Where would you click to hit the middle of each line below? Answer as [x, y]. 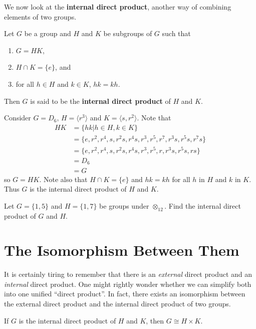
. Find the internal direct [203, 205]
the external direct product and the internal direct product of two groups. [117, 303]
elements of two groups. [40, 16]
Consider [18, 118]
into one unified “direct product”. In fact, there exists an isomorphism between [125, 294]
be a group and [48, 33]
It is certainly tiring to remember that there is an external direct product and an [128, 274]
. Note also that [63, 179]
